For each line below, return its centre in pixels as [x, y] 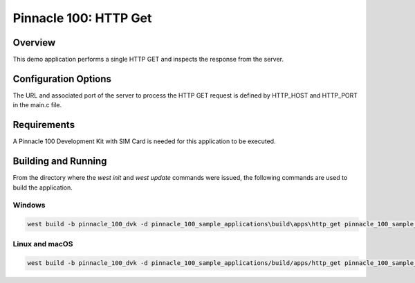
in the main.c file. [37, 105]
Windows [29, 206]
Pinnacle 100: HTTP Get [82, 18]
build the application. [43, 188]
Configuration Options [62, 79]
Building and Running [60, 162]
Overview [34, 43]
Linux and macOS [43, 244]
